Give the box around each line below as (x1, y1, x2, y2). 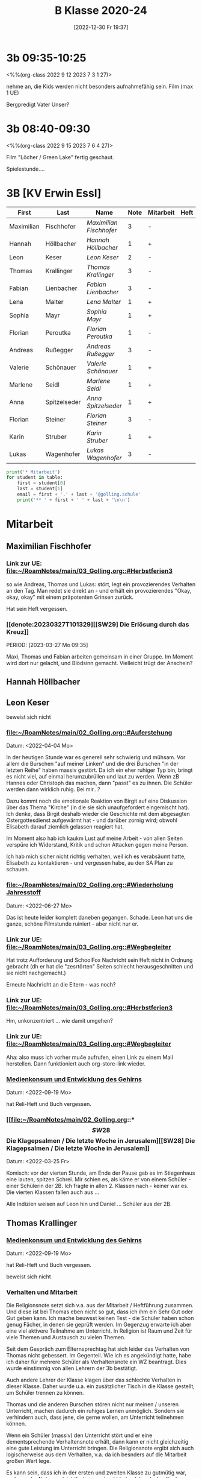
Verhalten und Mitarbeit (6, 1288, 78, 1296)
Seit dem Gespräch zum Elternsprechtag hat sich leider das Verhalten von (6, 1345, 189, 1353)
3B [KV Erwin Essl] (6, 186, 102, 200)
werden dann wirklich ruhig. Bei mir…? (6, 786, 100, 793)
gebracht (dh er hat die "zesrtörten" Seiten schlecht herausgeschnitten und (6, 963, 194, 970)
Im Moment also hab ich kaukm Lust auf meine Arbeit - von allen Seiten (6, 835, 183, 842)
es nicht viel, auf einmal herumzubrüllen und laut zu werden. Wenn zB (6, 773, 179, 780)
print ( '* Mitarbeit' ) (6, 469, 61, 475)
